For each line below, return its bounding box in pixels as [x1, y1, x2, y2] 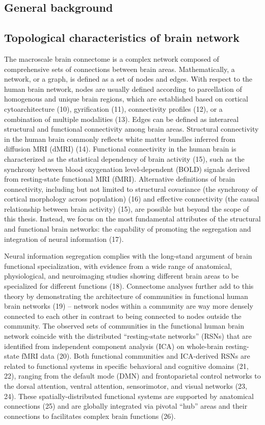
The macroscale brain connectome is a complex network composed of [4, 53, 219, 64]
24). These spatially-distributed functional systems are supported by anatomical [4, 390, 254, 401]
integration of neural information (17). [4, 233, 124, 244]
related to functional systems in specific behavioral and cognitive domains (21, [4, 360, 249, 371]
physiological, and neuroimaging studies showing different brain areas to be [4, 270, 239, 281]
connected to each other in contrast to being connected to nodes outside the [4, 310, 242, 321]
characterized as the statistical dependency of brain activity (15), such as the [4, 153, 245, 164]
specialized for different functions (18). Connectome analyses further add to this [4, 281, 254, 291]
